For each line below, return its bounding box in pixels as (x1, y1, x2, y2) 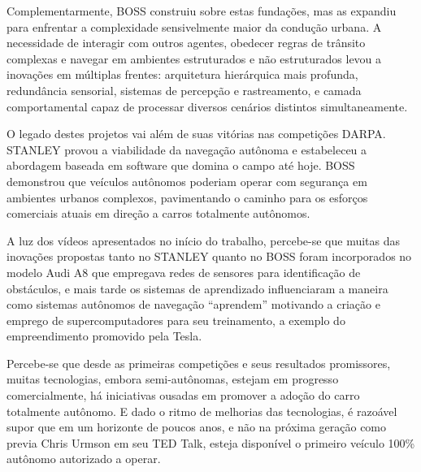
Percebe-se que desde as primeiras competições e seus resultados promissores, (7, 354, 391, 371)
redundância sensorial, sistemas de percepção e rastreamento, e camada (7, 81, 362, 98)
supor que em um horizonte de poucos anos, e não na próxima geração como (7, 418, 387, 435)
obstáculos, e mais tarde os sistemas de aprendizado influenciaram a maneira (7, 279, 388, 297)
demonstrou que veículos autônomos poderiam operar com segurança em (7, 172, 367, 189)
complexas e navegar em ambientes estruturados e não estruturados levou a (7, 50, 382, 67)
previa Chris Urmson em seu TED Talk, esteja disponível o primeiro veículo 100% (7, 434, 415, 451)
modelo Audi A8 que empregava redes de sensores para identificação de (7, 263, 361, 280)
